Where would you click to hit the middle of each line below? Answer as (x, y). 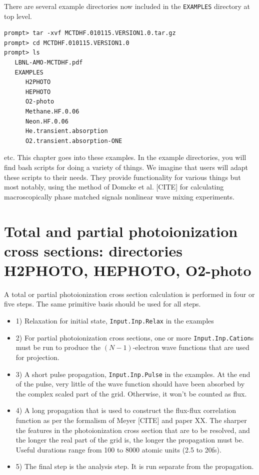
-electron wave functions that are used (191, 347)
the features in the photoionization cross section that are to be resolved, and (133, 430)
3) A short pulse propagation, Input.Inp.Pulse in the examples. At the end (133, 374)
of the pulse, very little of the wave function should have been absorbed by (130, 384)
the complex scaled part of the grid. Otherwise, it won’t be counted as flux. (131, 393)
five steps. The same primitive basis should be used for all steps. (102, 304)
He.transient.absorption (66, 131)
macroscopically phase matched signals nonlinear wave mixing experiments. (119, 196)
